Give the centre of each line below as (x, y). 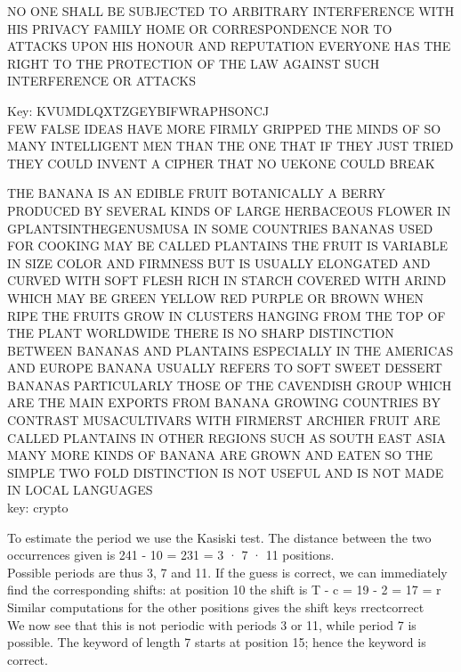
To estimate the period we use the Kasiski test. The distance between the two (219, 537)
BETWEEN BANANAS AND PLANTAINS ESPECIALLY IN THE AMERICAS (230, 350)
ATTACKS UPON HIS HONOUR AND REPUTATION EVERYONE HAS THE (229, 46)
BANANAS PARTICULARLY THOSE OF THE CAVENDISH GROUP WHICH (230, 385)
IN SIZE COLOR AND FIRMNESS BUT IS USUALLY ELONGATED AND (219, 262)
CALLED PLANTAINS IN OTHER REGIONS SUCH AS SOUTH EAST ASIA (227, 437)
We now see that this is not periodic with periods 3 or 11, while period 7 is (212, 624)
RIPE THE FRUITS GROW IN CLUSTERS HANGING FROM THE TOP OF (226, 315)
